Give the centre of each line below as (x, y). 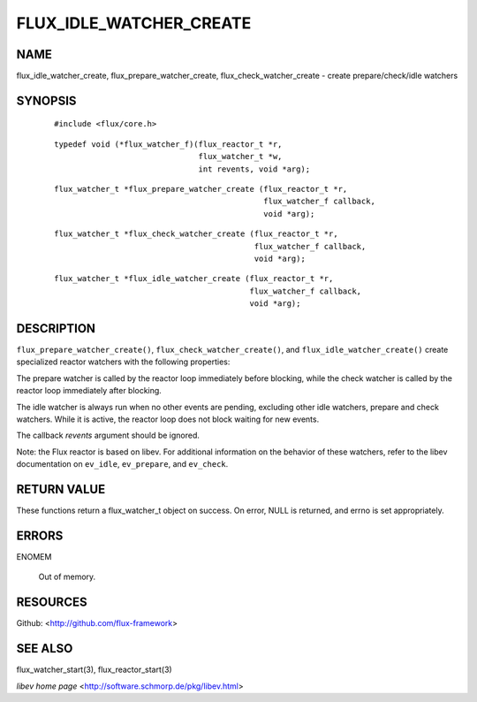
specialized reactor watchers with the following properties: (123, 362)
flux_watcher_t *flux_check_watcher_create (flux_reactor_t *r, (197, 234)
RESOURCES (52, 603)
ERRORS (40, 535)
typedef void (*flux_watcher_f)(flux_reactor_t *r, (168, 144)
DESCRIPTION (56, 328)
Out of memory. (67, 577)
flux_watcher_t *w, (240, 156)
